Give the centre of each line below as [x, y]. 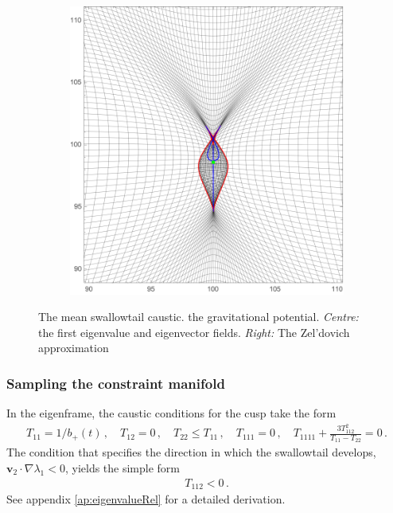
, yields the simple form [123, 467]
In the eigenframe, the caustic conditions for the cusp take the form [171, 413]
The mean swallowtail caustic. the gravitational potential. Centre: [198, 317]
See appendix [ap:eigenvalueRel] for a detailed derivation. [146, 499]
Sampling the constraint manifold [116, 383]
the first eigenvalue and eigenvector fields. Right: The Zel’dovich [194, 332]
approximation [74, 348]
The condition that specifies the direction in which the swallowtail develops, [191, 452]
